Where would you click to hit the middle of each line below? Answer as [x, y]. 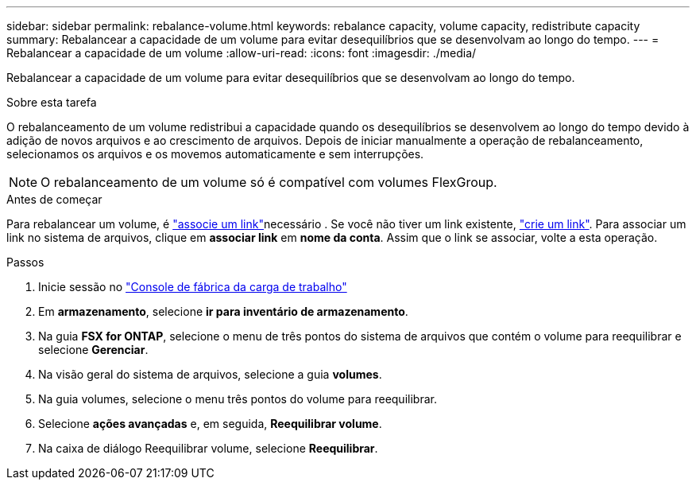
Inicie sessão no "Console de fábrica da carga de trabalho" [193, 287]
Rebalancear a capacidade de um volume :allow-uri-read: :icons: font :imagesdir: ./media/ [242, 53]
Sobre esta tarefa [52, 102]
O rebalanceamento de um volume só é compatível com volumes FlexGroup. [269, 182]
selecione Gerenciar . [93, 350]
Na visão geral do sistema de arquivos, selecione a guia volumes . [210, 374]
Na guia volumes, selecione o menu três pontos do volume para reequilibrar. [238, 399]
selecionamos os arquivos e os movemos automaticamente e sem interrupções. [215, 154]
